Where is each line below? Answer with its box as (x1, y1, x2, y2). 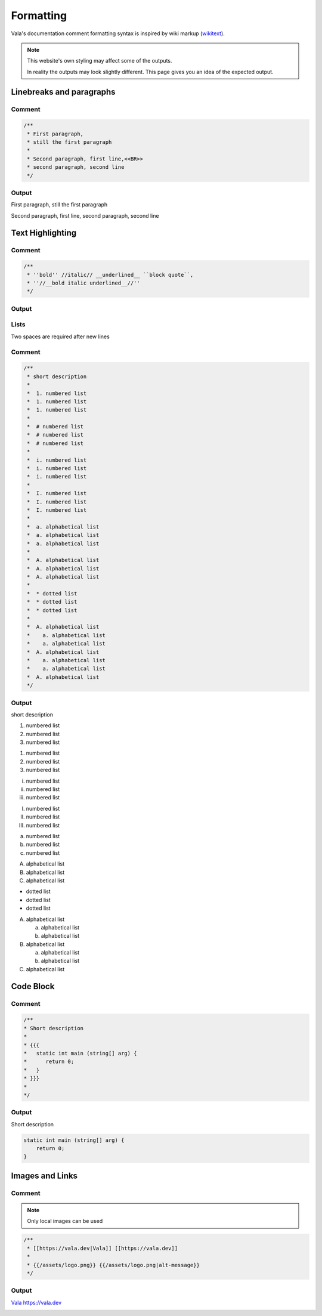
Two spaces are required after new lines (11, 333, 110, 340)
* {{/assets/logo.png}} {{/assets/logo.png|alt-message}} (27, 1262, 200, 1268)
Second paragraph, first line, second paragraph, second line (11, 212, 159, 219)
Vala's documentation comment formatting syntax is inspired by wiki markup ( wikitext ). (11, 30, 225, 37)
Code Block (11, 981, 55, 991)
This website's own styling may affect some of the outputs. (27, 57, 172, 64)
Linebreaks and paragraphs (11, 87, 116, 97)
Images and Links (11, 1170, 78, 1181)
